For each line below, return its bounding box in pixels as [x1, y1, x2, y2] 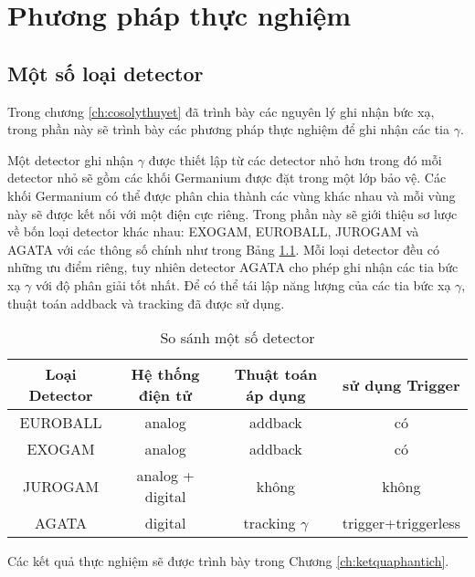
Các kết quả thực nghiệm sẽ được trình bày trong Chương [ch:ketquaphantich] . [7, 551, 449, 571]
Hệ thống [131, 363, 200, 385]
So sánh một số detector [160, 327, 315, 349]
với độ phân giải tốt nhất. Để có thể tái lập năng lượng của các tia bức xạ [35, 275, 451, 294]
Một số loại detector [7, 58, 204, 87]
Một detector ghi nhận [7, 150, 134, 169]
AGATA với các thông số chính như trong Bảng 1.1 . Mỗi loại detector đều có [7, 239, 439, 258]
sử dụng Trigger [343, 373, 460, 395]
